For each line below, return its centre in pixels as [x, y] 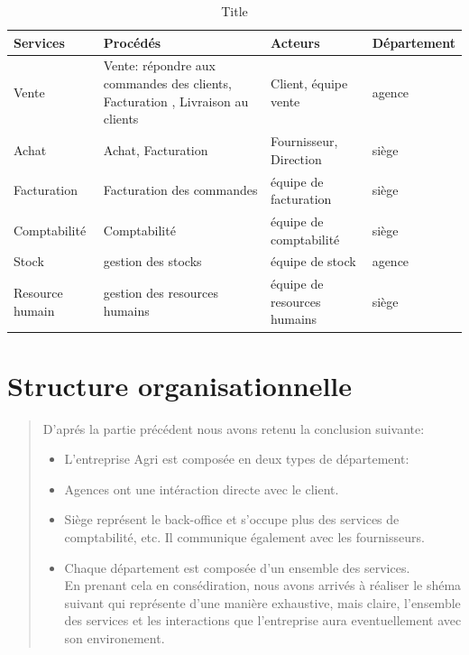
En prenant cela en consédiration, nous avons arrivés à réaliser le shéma [263, 585]
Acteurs [295, 42]
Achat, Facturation [156, 149]
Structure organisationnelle [180, 385]
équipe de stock [313, 261]
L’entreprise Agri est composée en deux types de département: [237, 459]
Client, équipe [309, 83]
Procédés [132, 42]
